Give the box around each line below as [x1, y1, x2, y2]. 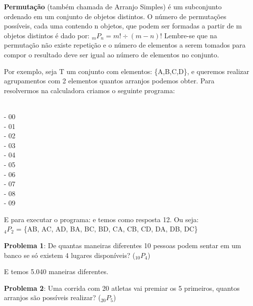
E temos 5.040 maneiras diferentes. [4, 266, 108, 277]
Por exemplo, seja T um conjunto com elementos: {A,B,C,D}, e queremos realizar [4, 66, 250, 76]
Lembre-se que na [164, 30, 217, 40]
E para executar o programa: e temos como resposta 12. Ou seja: [4, 214, 199, 224]
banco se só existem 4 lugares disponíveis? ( [4, 250, 135, 260]
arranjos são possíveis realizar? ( [4, 292, 101, 303]
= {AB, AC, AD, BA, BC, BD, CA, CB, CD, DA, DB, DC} [16, 224, 198, 234]
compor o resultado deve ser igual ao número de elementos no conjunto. [4, 49, 219, 59]
